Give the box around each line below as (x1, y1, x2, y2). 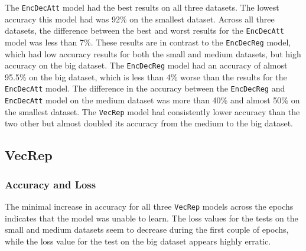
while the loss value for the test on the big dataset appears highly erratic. (5, 234, 271, 247)
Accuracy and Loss (5, 177, 96, 191)
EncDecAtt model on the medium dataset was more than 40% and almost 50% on (5, 94, 300, 106)
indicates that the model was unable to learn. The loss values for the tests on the (5, 211, 298, 224)
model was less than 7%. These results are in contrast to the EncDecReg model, (5, 35, 291, 48)
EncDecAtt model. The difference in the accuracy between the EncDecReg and (5, 82, 285, 94)
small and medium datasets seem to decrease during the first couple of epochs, (5, 223, 289, 236)
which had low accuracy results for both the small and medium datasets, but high (5, 47, 301, 60)
